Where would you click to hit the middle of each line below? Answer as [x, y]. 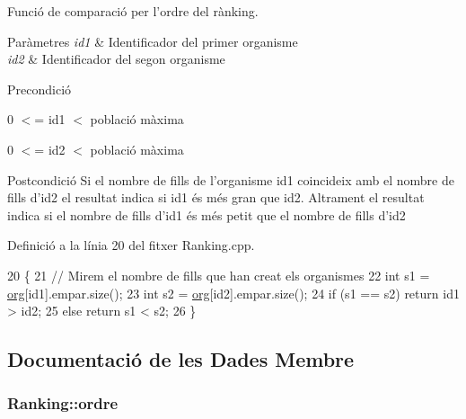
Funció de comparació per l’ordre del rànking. [133, 11]
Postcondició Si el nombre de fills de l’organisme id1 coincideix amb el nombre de [231, 179]
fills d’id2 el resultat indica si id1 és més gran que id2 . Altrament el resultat [216, 197]
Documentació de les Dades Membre [181, 359]
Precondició [40, 89]
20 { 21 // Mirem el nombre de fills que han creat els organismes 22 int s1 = [219, 275]
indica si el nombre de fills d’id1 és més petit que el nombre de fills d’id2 [207, 214]
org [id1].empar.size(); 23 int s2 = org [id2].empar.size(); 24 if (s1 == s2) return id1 [233, 293]
